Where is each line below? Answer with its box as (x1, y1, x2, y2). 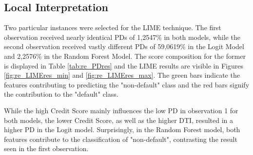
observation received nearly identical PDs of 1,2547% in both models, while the (4, 32, 240, 42)
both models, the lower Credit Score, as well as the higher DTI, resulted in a (4, 115, 234, 125)
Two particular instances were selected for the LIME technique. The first (4, 22, 221, 33)
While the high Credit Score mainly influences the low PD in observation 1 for (4, 105, 238, 115)
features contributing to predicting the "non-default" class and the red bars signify (4, 79, 250, 89)
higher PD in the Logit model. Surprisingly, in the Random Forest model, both (4, 124, 240, 135)
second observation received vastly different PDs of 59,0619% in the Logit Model (4, 41, 244, 52)
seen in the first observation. (4, 143, 89, 154)
